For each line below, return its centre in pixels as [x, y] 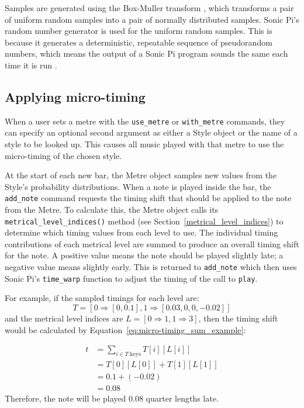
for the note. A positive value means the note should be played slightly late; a [144, 255]
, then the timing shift [238, 318]
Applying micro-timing [75, 96]
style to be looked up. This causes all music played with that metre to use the [144, 144]
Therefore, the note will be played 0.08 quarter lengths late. [112, 398]
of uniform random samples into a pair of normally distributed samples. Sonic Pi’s [152, 19]
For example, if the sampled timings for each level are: [102, 298]
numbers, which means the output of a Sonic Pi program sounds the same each [146, 53]
